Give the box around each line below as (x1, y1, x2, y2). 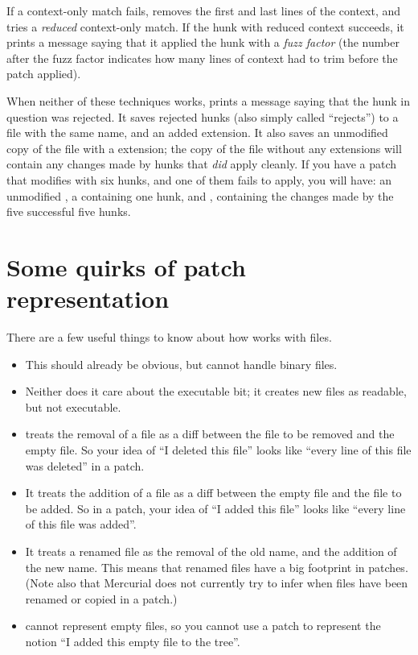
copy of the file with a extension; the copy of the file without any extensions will (6, 139, 402, 156)
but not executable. (25, 398, 121, 415)
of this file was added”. (25, 516, 137, 533)
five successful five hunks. (6, 203, 131, 220)
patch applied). (6, 65, 81, 82)
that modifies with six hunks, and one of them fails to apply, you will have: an (6, 171, 392, 188)
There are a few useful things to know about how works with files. (6, 329, 332, 346)
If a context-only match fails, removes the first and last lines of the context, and (6, 2, 401, 19)
